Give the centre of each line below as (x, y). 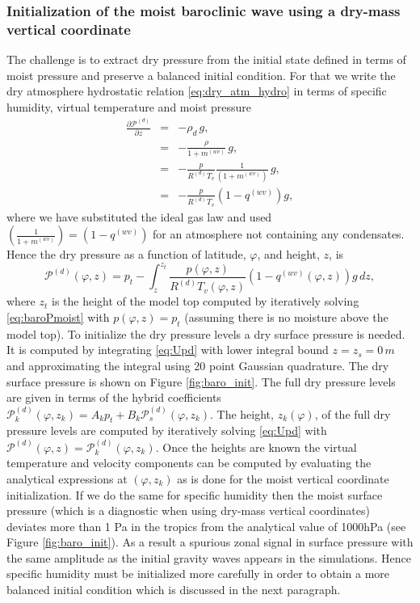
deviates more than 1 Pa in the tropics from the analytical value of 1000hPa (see (206, 526)
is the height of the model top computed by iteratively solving (205, 301)
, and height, (288, 254)
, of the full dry (353, 413)
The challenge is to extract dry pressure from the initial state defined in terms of (206, 59)
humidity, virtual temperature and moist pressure (129, 106)
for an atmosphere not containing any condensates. (279, 234)
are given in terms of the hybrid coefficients (114, 397)
